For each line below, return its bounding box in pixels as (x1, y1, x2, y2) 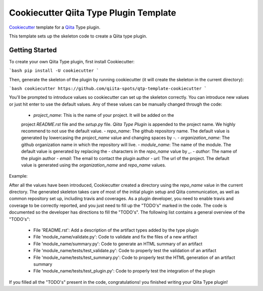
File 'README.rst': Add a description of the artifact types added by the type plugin (33, 227, 199, 233)
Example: (9, 173, 28, 179)
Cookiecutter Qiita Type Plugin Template (9, 7, 176, 18)
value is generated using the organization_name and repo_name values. (21, 162, 167, 168)
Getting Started (9, 46, 57, 54)
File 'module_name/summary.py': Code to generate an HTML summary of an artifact (33, 241, 203, 247)
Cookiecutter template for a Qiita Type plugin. (9, 24, 101, 30)
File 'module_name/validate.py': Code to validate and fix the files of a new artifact (33, 234, 197, 240)
